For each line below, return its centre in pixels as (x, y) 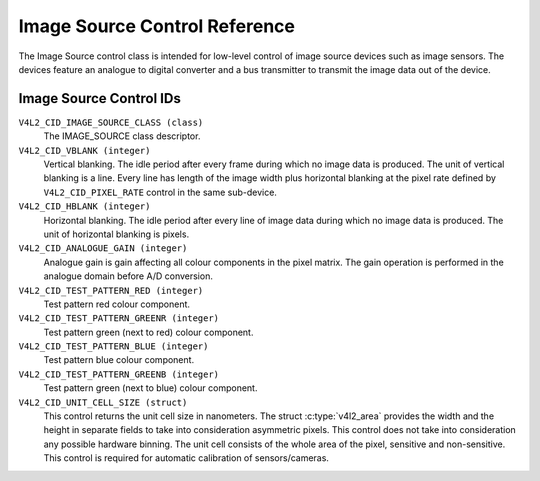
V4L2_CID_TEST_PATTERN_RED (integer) (111, 290)
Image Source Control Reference (156, 26)
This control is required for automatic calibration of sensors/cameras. (186, 458)
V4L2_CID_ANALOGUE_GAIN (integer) (103, 248)
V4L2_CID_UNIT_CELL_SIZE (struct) (103, 402)
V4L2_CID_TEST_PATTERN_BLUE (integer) (113, 346)
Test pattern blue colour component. (119, 360)
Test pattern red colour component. (116, 304)
